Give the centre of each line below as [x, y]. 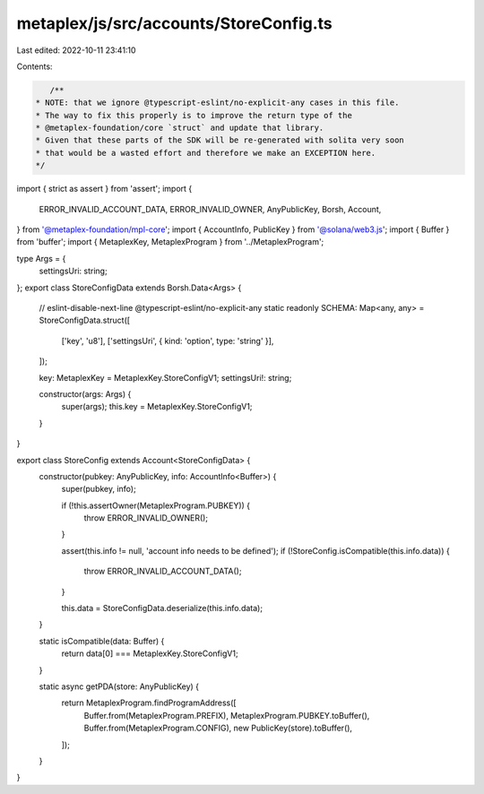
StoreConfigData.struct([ [84, 320]
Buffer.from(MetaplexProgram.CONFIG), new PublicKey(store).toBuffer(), [218, 728]
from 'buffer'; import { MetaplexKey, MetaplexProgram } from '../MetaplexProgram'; [170, 242]
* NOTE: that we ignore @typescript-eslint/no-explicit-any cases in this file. [217, 103]
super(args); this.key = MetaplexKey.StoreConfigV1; [157, 407]
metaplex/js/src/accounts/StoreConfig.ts [175, 23]
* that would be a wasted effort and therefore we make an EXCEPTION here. [206, 153]
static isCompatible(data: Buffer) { [102, 641]
